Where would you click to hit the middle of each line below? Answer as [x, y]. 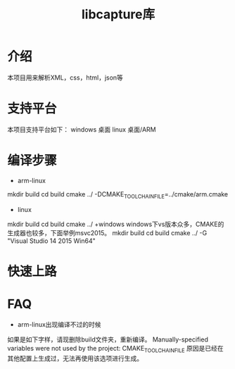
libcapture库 [118, 14]
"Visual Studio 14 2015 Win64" [52, 241]
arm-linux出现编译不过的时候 [59, 324]
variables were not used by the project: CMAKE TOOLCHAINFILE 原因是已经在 [115, 349]
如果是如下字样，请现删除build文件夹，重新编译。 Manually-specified [108, 339]
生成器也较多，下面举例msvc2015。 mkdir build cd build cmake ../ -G [107, 232]
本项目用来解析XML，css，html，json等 [65, 77]
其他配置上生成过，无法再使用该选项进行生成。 [75, 358]
